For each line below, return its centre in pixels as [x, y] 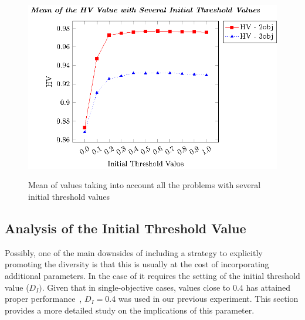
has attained [268, 287]
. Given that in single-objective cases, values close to [136, 287]
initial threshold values [69, 196]
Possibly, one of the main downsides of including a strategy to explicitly [134, 252]
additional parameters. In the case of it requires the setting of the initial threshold [152, 275]
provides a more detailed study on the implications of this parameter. [130, 310]
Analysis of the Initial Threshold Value [126, 228]
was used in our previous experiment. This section [208, 299]
